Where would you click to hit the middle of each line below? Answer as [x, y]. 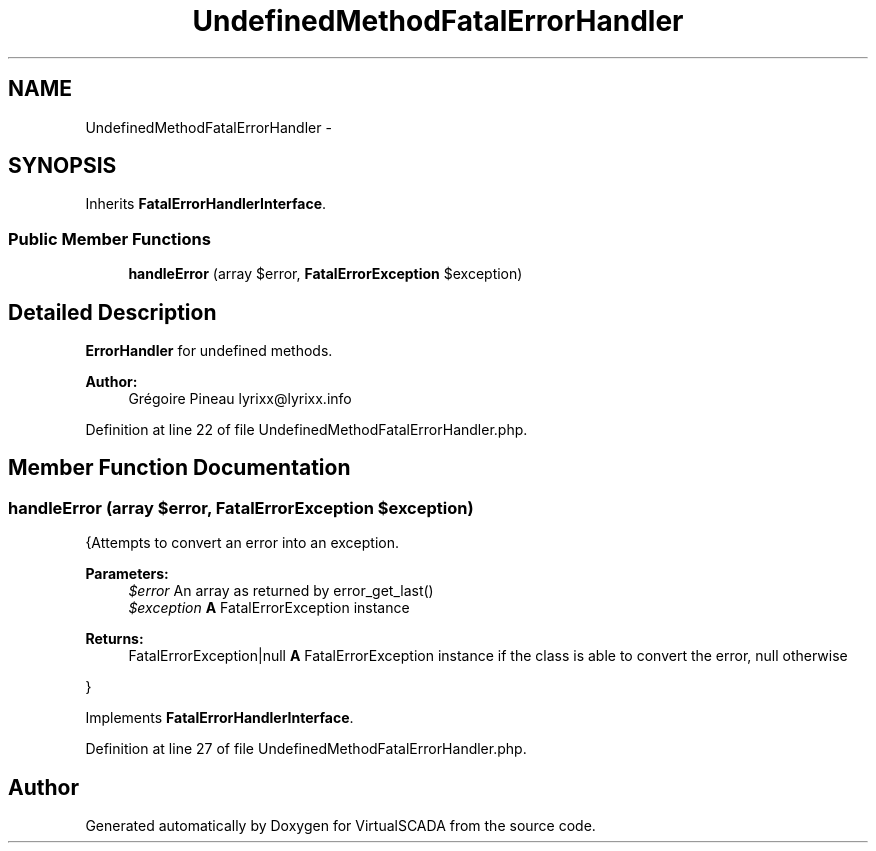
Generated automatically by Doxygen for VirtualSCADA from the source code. [340, 826]
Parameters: [127, 574]
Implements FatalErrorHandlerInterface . [219, 718]
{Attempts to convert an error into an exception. [242, 543]
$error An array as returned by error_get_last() [281, 591]
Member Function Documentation [179, 468]
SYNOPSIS [62, 166]
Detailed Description [112, 312]
